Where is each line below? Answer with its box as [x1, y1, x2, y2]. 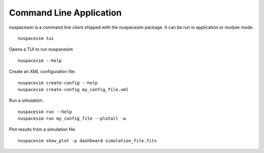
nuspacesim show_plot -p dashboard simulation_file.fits [18, 138, 157, 143]
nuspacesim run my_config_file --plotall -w [18, 116, 127, 121]
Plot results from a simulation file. [9, 127, 77, 133]
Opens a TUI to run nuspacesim [9, 46, 73, 52]
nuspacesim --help [18, 57, 62, 63]
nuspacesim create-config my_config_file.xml [18, 87, 129, 92]
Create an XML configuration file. [9, 69, 76, 75]
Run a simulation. [9, 97, 44, 103]
